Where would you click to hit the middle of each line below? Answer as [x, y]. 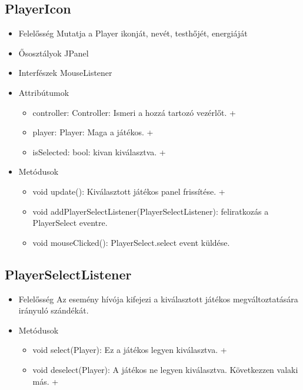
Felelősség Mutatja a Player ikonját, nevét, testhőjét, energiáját [133, 33]
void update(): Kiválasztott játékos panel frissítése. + [129, 191]
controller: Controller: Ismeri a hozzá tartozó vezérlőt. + [134, 112]
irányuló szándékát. [54, 310]
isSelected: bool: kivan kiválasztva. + [99, 151]
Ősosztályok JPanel [54, 53]
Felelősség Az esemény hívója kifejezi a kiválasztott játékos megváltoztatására [158, 299]
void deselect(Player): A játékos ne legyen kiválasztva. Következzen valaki [165, 369]
